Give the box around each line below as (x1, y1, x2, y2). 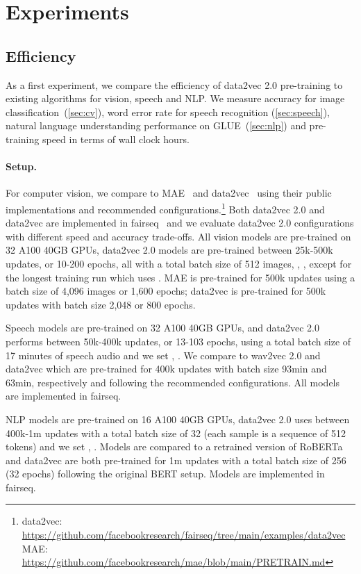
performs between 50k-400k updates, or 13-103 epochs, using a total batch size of (6, 334, 351, 348)
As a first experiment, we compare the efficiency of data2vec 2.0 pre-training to (6, 77, 343, 92)
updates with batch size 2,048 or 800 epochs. (6, 297, 196, 311)
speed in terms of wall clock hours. (42, 131, 190, 146)
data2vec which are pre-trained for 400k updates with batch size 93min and (6, 361, 327, 376)
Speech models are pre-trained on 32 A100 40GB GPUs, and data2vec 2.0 (6, 320, 319, 335)
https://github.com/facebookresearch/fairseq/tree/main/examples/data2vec (22, 527, 346, 542)
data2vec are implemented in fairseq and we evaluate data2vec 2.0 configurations (6, 215, 354, 230)
